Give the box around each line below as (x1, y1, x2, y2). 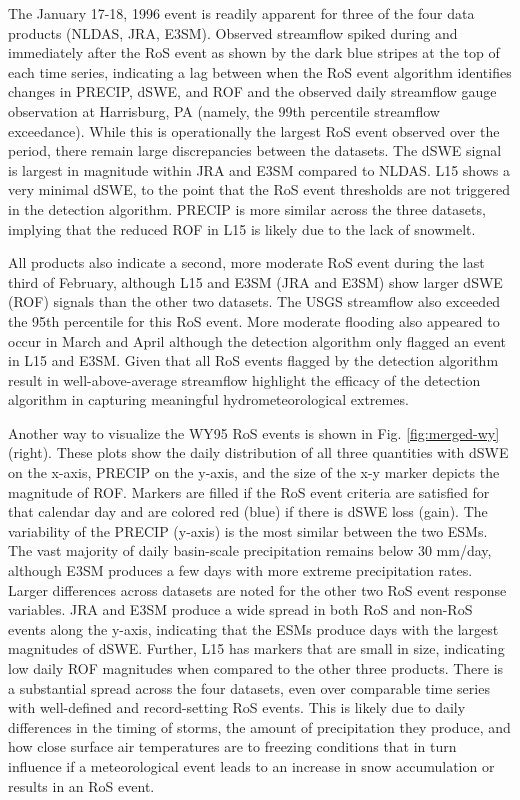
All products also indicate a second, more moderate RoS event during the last (8, 252, 485, 273)
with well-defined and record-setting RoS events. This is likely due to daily (8, 697, 466, 718)
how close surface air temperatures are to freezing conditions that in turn (8, 736, 457, 757)
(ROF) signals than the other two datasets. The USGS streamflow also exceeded (8, 291, 501, 312)
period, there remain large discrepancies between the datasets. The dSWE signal (8, 140, 502, 161)
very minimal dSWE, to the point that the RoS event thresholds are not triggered (8, 179, 511, 200)
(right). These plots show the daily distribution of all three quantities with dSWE (8, 442, 509, 463)
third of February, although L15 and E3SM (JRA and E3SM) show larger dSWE (8, 271, 503, 292)
